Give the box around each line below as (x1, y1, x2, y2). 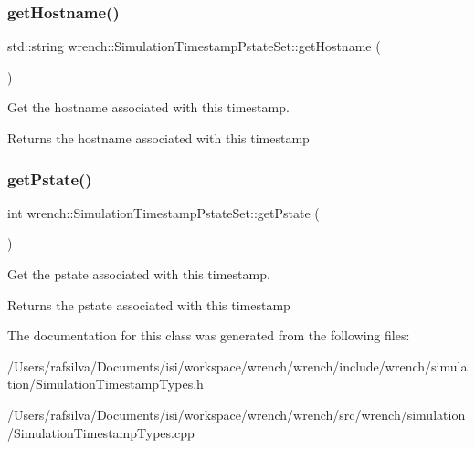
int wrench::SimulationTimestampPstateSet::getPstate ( (7, 203, 320, 222)
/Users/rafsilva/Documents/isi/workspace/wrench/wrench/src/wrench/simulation (7, 404, 466, 423)
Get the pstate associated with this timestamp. (7, 265, 270, 283)
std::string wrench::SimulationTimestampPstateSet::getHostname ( (7, 37, 381, 56)
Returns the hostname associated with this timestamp (7, 129, 310, 147)
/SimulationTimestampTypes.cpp (7, 423, 195, 442)
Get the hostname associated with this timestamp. (7, 98, 290, 117)
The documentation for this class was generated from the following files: (7, 326, 410, 345)
